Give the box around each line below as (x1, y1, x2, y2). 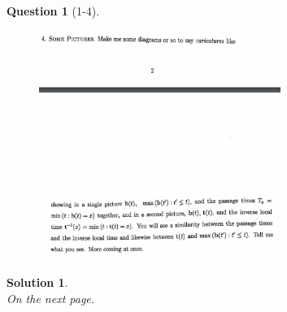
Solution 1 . (7, 273, 68, 290)
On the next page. (7, 289, 95, 306)
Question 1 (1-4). (7, 2, 100, 19)
